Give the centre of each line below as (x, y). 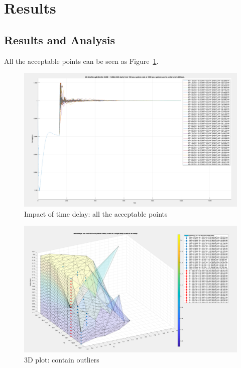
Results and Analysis (60, 39)
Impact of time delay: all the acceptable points (96, 213)
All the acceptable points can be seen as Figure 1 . (81, 61)
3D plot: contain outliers (62, 359)
